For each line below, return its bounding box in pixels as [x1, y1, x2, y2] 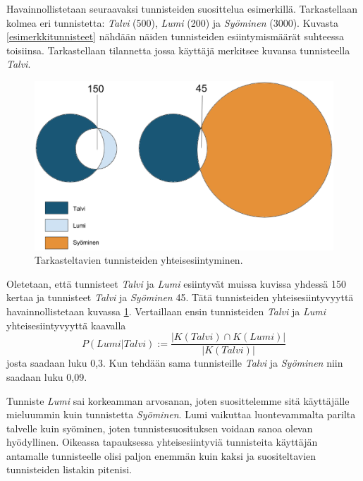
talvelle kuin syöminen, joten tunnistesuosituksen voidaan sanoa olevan [6, 420, 313, 435]
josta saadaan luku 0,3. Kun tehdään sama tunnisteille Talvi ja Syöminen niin [6, 355, 343, 370]
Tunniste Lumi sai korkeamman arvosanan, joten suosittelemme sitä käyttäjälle [6, 393, 350, 408]
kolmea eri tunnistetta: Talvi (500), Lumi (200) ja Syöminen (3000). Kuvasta [6, 15, 338, 30]
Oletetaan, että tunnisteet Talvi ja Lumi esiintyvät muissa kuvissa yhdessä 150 [6, 276, 346, 291]
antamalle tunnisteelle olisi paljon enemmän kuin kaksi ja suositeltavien [6, 448, 316, 463]
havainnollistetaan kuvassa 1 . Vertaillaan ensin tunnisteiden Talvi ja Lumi [6, 304, 326, 319]
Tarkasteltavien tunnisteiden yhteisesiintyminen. [35, 252, 243, 267]
